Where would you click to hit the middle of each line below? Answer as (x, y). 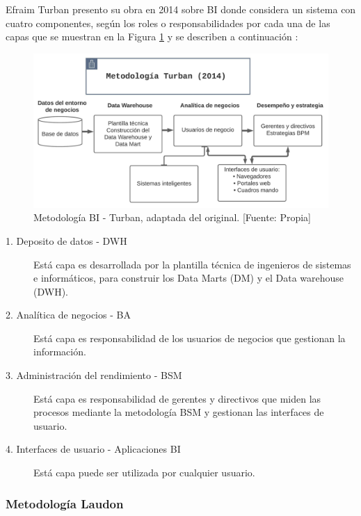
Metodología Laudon (65, 503)
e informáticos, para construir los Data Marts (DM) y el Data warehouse (189, 278)
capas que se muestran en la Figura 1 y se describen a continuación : (152, 37)
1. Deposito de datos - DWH (66, 240)
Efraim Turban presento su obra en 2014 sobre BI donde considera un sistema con (181, 9)
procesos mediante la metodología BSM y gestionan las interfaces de (179, 412)
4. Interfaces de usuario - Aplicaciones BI (93, 449)
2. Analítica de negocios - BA (68, 315)
